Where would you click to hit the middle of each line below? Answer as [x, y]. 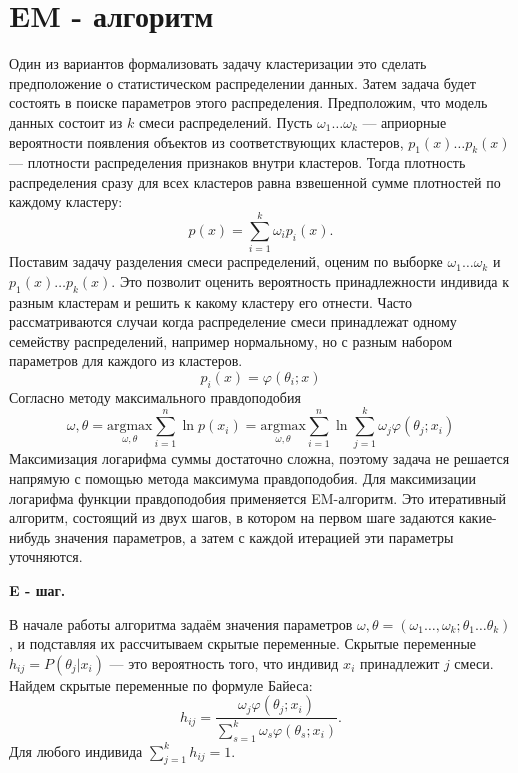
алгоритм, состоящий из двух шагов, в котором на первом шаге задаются [232, 517]
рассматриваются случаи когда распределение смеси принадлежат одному [233, 321]
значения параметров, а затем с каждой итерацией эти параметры [254, 536]
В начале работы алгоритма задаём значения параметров [181, 623]
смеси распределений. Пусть [226, 121]
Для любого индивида [76, 750]
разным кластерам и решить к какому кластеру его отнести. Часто [210, 301]
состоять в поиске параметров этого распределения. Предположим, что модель [248, 102]
